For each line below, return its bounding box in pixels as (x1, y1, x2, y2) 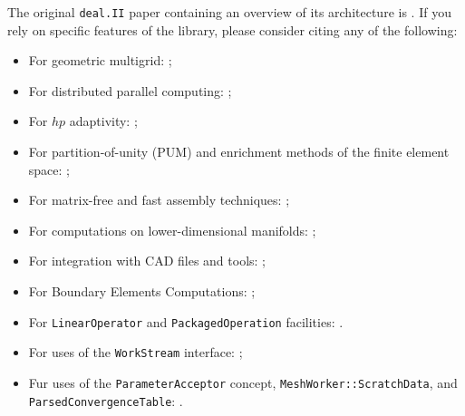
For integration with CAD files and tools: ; (28, 251, 266, 270)
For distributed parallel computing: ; (28, 81, 232, 100)
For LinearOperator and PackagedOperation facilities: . (28, 312, 344, 331)
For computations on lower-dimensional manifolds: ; (28, 220, 316, 239)
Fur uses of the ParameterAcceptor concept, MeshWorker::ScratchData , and (28, 372, 458, 392)
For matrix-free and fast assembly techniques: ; (28, 190, 290, 209)
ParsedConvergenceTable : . (28, 391, 183, 410)
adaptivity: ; (69, 111, 138, 131)
